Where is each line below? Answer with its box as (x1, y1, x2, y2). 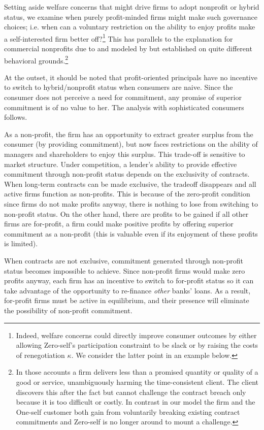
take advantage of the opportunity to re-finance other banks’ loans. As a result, (4, 285, 251, 295)
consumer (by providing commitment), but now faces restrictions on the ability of (4, 139, 258, 149)
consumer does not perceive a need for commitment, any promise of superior (4, 92, 242, 103)
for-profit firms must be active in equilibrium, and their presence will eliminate (4, 295, 249, 306)
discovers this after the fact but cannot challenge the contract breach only (16, 386, 246, 397)
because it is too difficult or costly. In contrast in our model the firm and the (16, 396, 255, 407)
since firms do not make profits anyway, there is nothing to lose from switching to (4, 199, 258, 209)
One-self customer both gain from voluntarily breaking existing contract (16, 406, 240, 417)
